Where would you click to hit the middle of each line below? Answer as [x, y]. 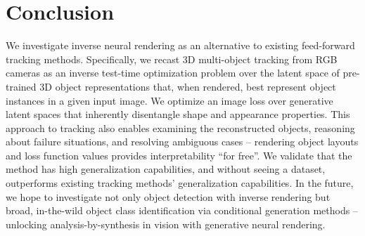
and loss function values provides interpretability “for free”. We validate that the [179, 155]
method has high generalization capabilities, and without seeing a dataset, [166, 169]
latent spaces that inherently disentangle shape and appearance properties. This [178, 114]
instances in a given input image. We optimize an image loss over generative [169, 100]
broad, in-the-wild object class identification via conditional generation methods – [182, 210]
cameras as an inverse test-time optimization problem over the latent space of [173, 73]
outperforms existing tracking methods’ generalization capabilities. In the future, [180, 183]
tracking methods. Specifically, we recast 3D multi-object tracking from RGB [172, 59]
